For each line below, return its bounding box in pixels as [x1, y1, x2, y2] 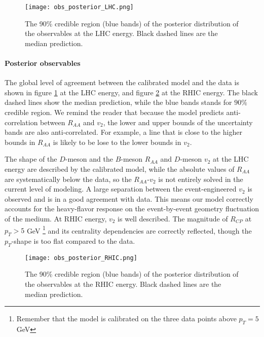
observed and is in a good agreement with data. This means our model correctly [5, 193, 253, 204]
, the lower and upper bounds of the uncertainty [103, 117, 253, 127]
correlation [5, 117, 38, 127]
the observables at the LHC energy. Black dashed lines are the [25, 28, 218, 39]
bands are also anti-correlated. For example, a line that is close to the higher [5, 127, 242, 137]
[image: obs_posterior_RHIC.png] [25, 254, 137, 261]
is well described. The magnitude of [118, 213, 228, 223]
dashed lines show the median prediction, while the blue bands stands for [5, 97, 232, 107]
